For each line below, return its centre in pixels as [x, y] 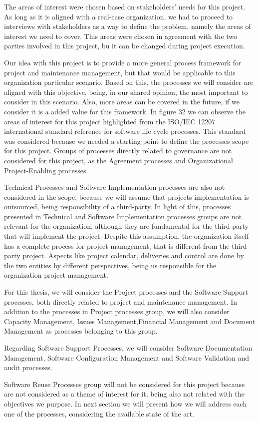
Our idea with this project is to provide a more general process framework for [123, 62]
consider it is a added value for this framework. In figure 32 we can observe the [125, 111]
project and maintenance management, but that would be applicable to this [120, 72]
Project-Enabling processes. [46, 170]
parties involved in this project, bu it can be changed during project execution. [125, 46]
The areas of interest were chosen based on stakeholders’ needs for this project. [125, 6]
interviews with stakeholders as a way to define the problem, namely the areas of [128, 26]
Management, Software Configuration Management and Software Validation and [127, 357]
